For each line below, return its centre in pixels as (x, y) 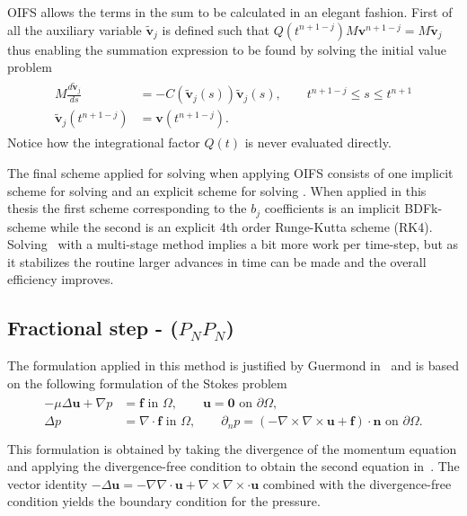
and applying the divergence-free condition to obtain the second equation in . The (233, 466)
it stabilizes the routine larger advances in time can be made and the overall (217, 261)
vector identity (48, 483)
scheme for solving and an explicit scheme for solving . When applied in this (217, 190)
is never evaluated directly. (318, 142)
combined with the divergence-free (357, 483)
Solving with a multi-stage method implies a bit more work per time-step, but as (233, 244)
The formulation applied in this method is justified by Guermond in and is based (233, 365)
